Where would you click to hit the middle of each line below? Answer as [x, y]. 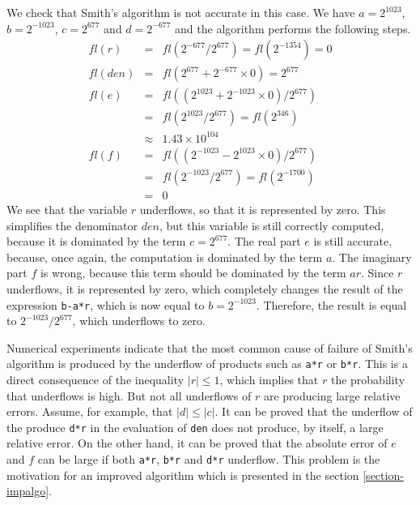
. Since [377, 273]
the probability [368, 379]
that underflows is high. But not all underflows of [129, 395]
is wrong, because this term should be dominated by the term [193, 273]
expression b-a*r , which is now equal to [106, 304]
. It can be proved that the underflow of [314, 411]
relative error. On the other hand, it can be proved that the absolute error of [197, 443]
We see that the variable [67, 209]
